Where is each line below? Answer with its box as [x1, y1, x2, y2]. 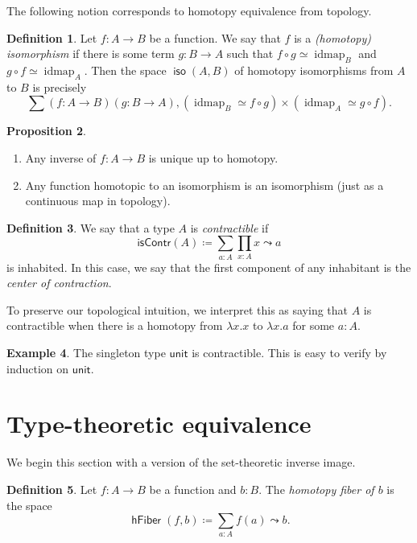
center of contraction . [6, 274, 112, 291]
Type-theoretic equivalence [6, 407, 312, 440]
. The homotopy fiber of [258, 480, 374, 497]
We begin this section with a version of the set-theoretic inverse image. [6, 454, 356, 471]
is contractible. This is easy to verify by [192, 344, 387, 361]
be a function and [149, 480, 237, 497]
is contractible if [190, 219, 269, 236]
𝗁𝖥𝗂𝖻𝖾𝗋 [131, 515, 162, 527]
